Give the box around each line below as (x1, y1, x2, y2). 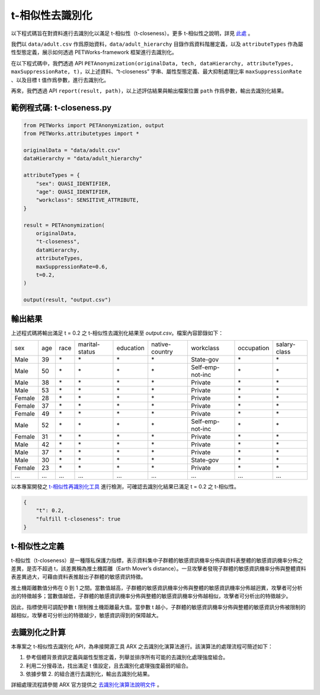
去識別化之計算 (11, 627, 66, 637)
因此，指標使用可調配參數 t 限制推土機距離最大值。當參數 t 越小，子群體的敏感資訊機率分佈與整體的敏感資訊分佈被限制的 (11, 603, 306, 611)
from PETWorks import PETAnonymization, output (23, 122, 164, 129)
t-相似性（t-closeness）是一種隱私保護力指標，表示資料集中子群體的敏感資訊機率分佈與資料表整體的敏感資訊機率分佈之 (11, 557, 303, 564)
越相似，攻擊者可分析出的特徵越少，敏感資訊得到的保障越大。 (11, 611, 162, 618)
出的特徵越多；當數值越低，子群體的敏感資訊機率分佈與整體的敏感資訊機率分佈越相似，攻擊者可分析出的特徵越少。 (11, 592, 292, 599)
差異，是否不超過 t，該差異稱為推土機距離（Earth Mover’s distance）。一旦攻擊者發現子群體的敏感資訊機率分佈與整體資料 (11, 565, 306, 572)
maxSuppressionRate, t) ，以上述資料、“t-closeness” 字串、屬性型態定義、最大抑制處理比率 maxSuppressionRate (11, 68, 302, 75)
